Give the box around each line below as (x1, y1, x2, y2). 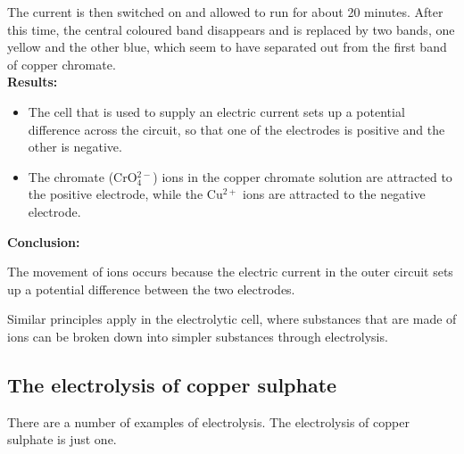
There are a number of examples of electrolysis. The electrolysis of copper (7, 412, 410, 431)
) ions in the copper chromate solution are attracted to (153, 167, 452, 186)
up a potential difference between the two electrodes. (7, 279, 295, 298)
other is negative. (28, 137, 122, 156)
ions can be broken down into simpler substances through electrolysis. (7, 326, 388, 345)
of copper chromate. (7, 54, 116, 73)
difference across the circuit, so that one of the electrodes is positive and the (28, 120, 445, 138)
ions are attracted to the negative (243, 185, 426, 203)
